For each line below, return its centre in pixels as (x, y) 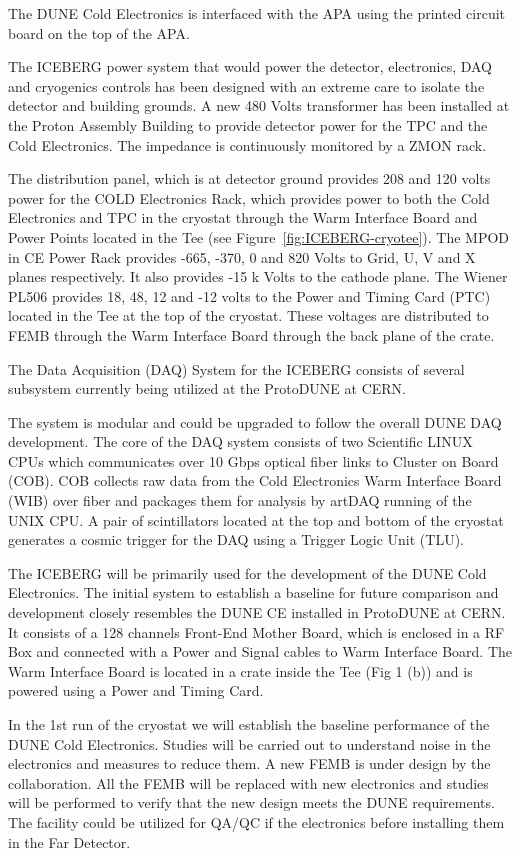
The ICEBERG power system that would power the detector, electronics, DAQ (250, 66)
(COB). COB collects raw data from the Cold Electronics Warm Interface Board (255, 480)
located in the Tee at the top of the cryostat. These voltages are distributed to (248, 315)
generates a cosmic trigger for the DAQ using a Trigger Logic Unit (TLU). (236, 539)
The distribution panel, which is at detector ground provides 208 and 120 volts (249, 178)
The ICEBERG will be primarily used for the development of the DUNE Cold (247, 572)
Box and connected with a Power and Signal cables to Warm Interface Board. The (260, 651)
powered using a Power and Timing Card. (136, 690)
